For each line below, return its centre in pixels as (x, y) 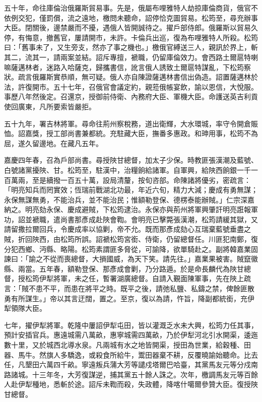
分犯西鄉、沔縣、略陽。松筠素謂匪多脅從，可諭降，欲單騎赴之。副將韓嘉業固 (131, 249)
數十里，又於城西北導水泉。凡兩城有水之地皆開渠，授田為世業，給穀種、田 (127, 345)
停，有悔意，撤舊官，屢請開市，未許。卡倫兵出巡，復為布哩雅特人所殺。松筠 (131, 37)
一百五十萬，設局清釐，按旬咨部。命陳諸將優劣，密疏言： (155, 180)
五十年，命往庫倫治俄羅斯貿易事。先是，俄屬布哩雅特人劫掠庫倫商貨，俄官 (127, 8)
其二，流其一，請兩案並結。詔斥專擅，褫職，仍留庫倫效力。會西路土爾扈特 (127, 57)
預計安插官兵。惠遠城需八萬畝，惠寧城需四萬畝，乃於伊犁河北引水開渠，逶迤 (131, 335)
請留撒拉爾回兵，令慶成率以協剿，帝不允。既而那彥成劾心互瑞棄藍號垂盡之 (127, 229)
